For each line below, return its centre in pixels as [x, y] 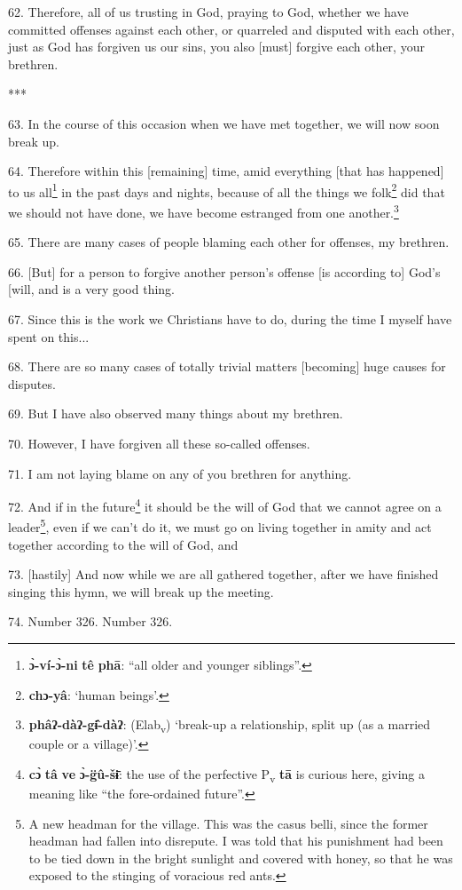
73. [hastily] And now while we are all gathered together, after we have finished [223, 574]
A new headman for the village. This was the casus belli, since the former [228, 823]
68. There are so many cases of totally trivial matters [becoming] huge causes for [227, 366]
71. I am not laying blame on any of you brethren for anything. [180, 473]
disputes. [32, 383]
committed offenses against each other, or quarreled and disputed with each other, [231, 29]
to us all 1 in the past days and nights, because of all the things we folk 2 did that [227, 190]
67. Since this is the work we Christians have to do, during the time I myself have [230, 319]
